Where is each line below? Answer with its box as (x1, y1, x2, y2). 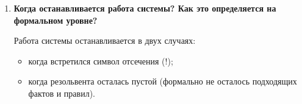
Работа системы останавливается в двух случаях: (13, 34, 196, 47)
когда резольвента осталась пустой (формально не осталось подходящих (28, 75, 297, 88)
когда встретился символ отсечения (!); (28, 54, 173, 67)
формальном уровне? (13, 13, 98, 26)
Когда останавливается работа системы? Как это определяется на (13, 2, 276, 14)
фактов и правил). (28, 86, 95, 99)
